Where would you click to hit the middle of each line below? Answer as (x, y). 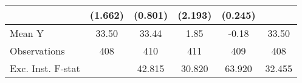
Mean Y (27, 33)
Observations (37, 51)
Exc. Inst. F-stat (45, 68)
